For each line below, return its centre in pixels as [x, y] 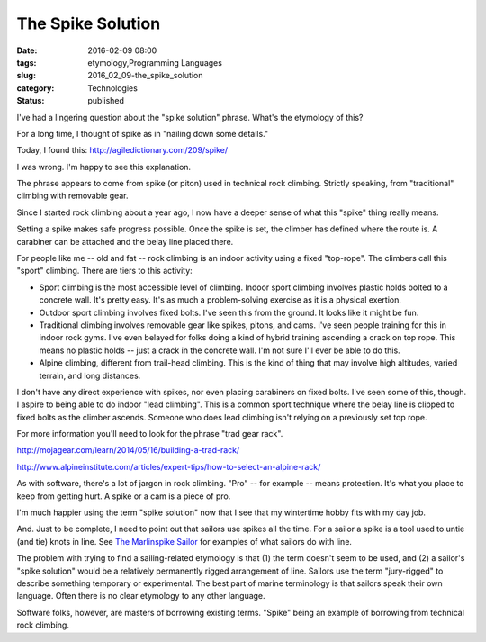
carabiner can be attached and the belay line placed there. [125, 241]
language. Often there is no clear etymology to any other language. [141, 596]
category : [36, 88]
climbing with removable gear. [72, 196]
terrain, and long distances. [90, 375]
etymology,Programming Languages [155, 62]
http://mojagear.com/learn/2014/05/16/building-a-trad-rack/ [128, 450]
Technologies [113, 88]
